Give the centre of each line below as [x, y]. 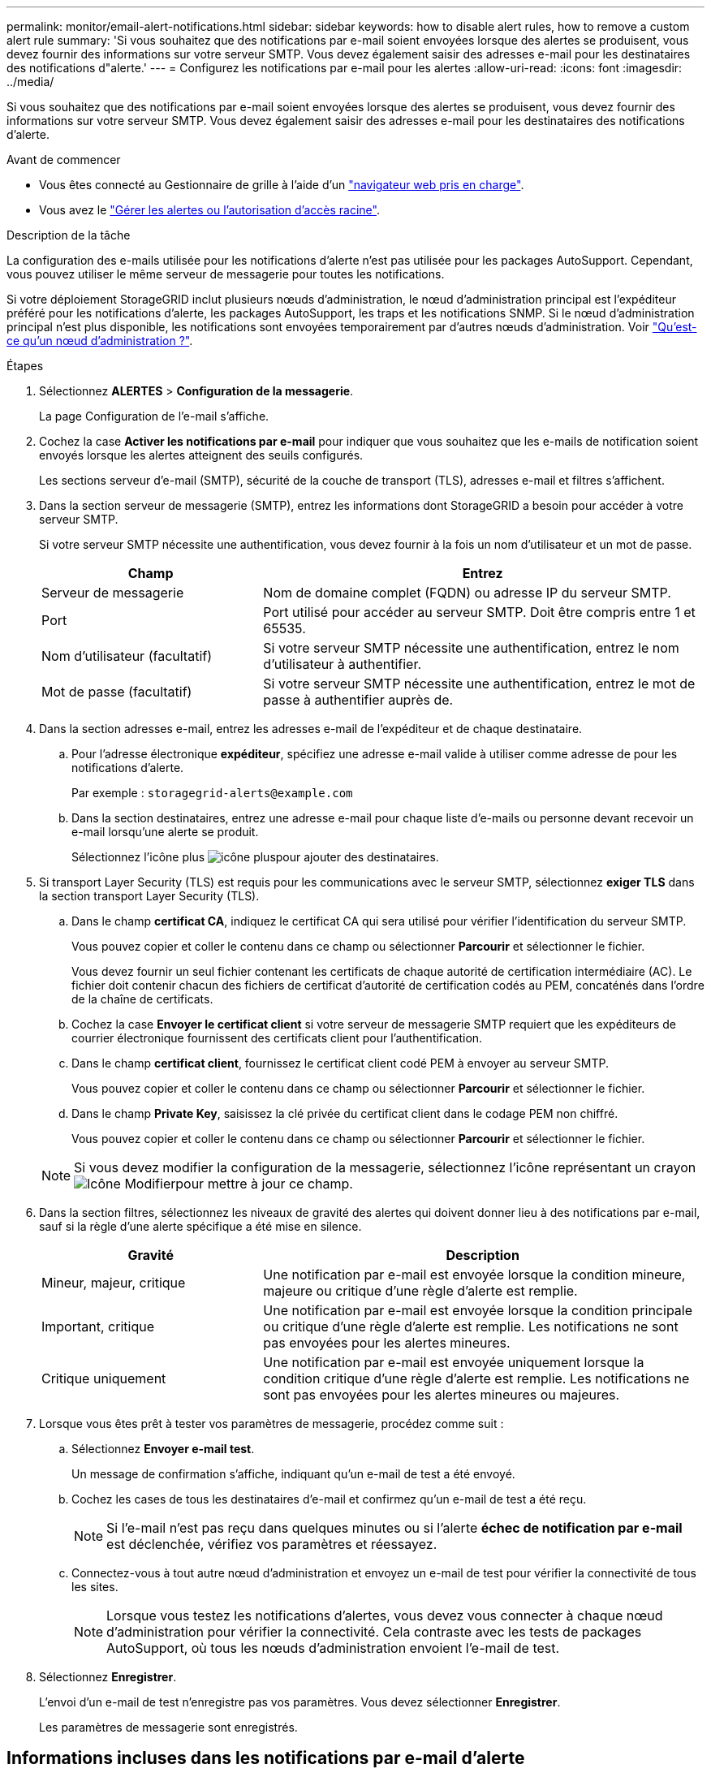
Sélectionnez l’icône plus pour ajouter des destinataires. [255, 857]
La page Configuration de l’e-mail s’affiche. [154, 416]
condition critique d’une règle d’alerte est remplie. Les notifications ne [476, 1378]
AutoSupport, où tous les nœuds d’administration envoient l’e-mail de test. [333, 1648]
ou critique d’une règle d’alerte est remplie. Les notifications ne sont [471, 1327]
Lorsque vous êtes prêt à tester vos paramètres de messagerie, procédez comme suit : [271, 1424]
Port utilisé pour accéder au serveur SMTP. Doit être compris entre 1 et [479, 612]
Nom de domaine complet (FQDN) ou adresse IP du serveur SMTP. [467, 593]
